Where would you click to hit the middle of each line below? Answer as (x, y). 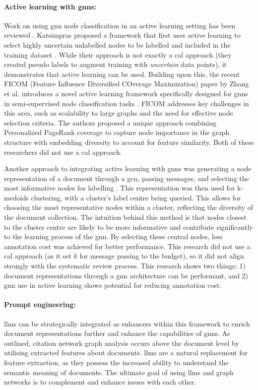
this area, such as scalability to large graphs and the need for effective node (119, 113)
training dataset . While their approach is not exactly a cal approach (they (118, 54)
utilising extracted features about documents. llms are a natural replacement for (126, 353)
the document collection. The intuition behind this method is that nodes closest (125, 217)
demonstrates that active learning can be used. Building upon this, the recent (122, 74)
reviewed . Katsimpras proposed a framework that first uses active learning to (122, 35)
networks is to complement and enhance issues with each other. (100, 382)
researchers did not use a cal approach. (63, 152)
